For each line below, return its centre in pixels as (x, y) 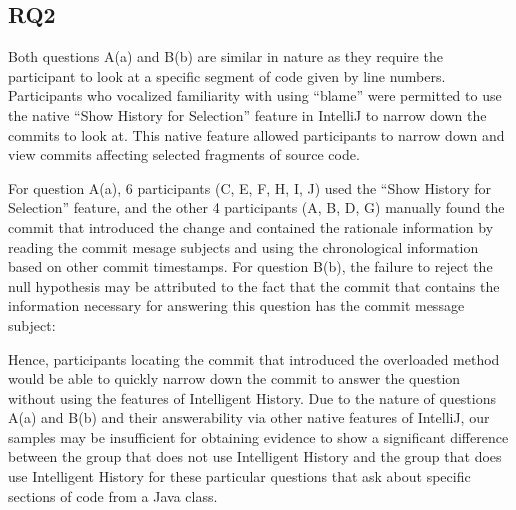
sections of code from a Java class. (113, 495)
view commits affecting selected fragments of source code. (184, 154)
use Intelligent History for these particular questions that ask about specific (239, 476)
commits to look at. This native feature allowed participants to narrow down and (256, 134)
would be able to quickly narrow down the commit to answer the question (234, 378)
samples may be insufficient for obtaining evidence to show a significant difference (258, 436)
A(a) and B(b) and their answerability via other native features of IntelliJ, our (249, 417)
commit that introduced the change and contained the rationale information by (251, 226)
